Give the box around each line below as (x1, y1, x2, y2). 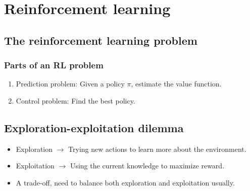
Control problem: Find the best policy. (16, 95, 135, 106)
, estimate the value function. (131, 78, 222, 89)
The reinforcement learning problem (4, 32, 197, 48)
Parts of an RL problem (4, 59, 104, 71)
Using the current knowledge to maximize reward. (70, 160, 225, 171)
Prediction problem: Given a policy (16, 78, 125, 89)
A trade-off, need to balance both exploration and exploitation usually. (16, 177, 235, 187)
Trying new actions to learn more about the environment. (68, 143, 246, 154)
